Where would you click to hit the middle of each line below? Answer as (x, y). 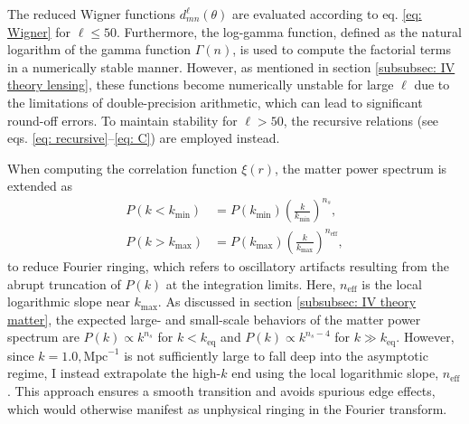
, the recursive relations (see (361, 120)
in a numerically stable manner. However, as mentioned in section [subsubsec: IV (231, 66)
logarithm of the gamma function (99, 49)
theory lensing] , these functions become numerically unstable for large (201, 85)
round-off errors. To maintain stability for (122, 120)
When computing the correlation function (122, 168)
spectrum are (43, 337)
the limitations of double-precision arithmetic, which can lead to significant (215, 102)
